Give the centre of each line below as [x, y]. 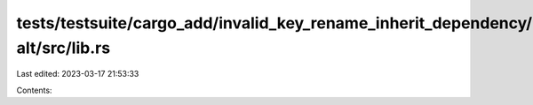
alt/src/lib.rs [64, 48]
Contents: [34, 90]
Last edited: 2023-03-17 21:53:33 [78, 74]
